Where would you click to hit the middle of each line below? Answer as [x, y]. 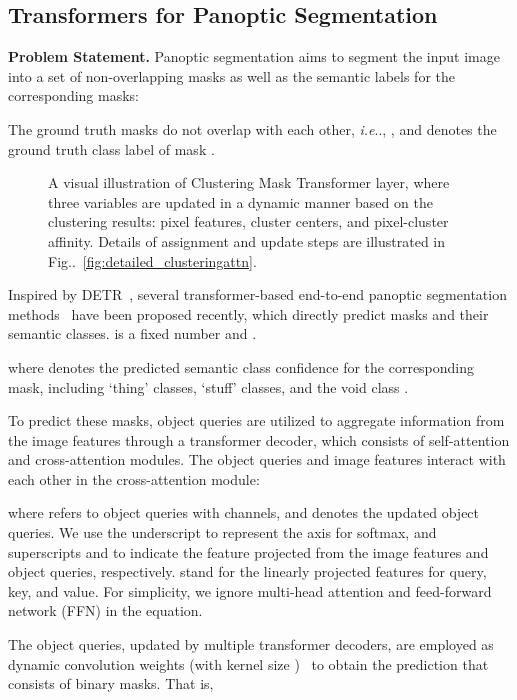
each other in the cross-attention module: [134, 478]
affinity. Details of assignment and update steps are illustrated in [247, 240]
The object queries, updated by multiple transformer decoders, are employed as [251, 644]
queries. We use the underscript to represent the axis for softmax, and [222, 532]
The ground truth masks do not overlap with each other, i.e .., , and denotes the [252, 128]
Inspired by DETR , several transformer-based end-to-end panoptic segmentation [257, 294]
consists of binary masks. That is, [111, 683]
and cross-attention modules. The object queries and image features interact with [257, 459]
